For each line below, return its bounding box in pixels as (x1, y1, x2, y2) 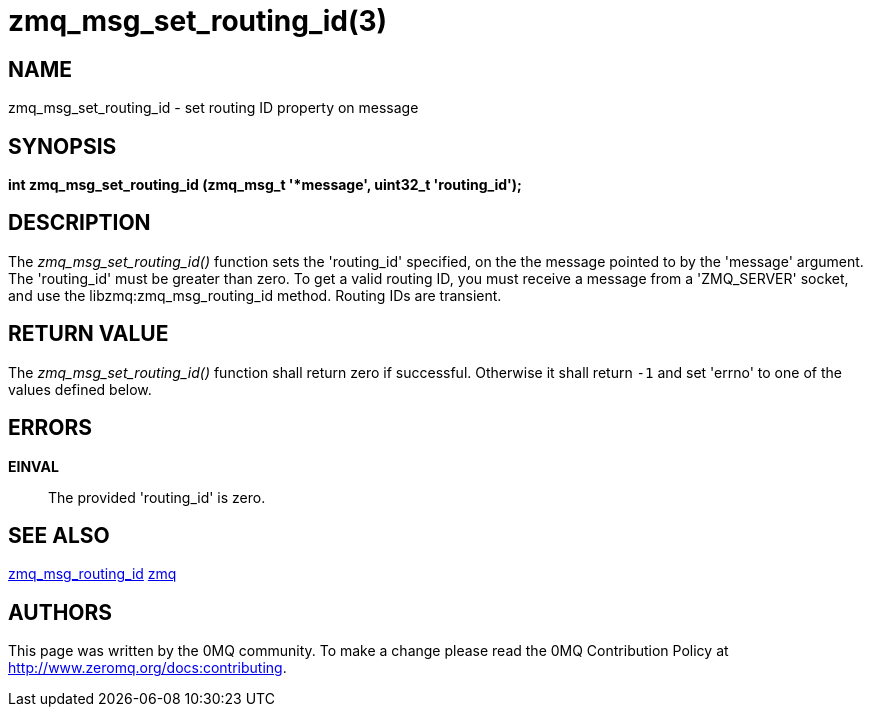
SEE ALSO (8, 522, 110, 548)
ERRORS (8, 415, 93, 441)
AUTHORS (8, 599, 113, 625)
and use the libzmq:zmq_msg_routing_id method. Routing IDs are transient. (8, 286, 502, 304)
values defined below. (8, 380, 152, 398)
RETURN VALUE (8, 321, 169, 347)
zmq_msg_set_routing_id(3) (8, 4, 388, 38)
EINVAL (8, 457, 59, 475)
